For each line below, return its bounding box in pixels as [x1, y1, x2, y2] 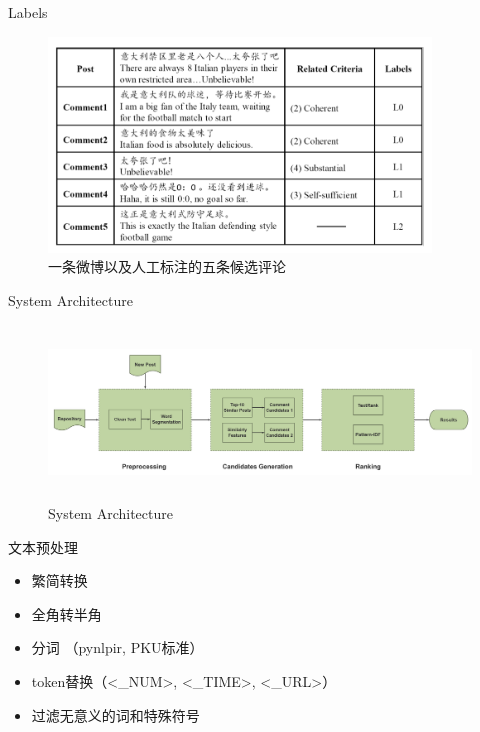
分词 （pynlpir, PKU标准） [31, 637, 204, 658]
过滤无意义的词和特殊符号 [31, 704, 200, 725]
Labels [8, 2, 48, 22]
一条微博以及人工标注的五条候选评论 [48, 256, 286, 277]
